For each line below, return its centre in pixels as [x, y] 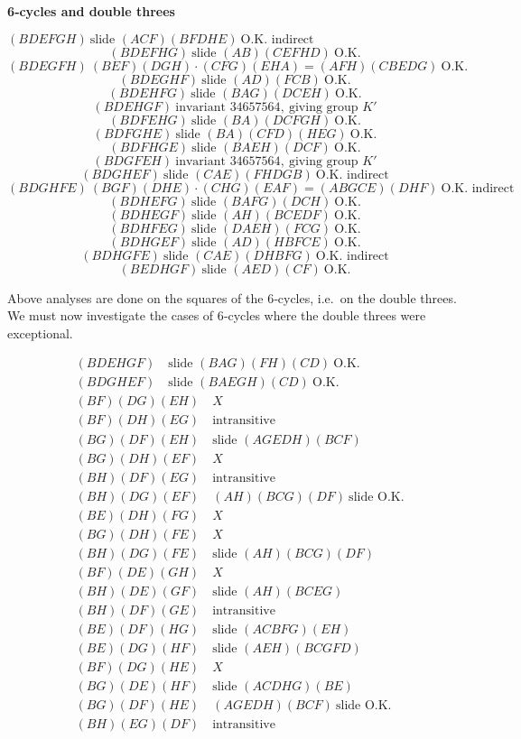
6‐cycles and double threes [91, 11]
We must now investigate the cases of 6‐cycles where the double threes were [217, 315]
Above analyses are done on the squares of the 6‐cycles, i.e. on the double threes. [232, 297]
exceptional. [40, 333]
